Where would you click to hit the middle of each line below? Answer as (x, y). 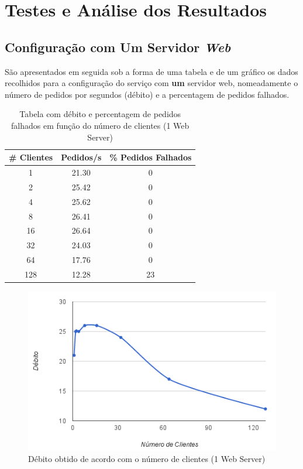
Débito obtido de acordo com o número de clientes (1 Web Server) (147, 459)
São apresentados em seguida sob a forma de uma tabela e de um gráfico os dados (151, 71)
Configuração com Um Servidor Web (118, 47)
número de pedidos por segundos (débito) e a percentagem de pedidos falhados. (147, 94)
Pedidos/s (81, 157)
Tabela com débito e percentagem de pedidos (100, 114)
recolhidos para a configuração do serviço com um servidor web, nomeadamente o (151, 83)
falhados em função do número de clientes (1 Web (100, 125)
